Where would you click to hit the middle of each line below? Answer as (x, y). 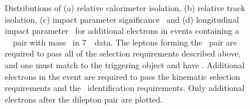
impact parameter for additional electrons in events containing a (122, 31)
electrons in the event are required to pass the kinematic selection (123, 76)
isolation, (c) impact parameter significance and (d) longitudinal (122, 19)
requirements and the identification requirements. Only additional (125, 88)
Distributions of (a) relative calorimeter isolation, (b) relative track (125, 8)
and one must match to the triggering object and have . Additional (125, 64)
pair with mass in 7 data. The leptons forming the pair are (125, 42)
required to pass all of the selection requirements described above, (123, 53)
